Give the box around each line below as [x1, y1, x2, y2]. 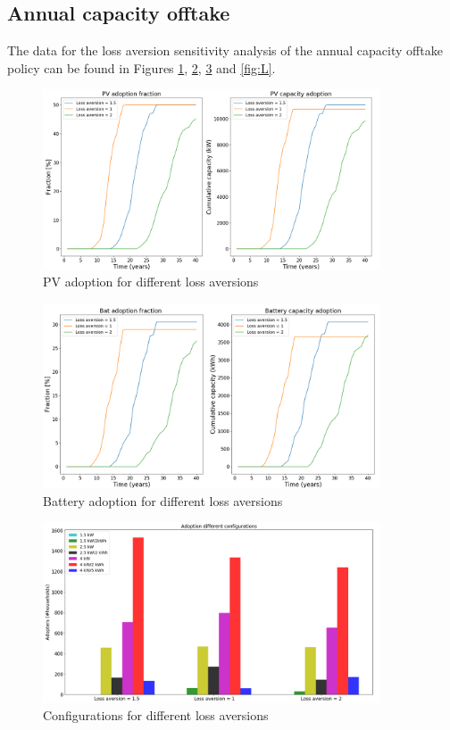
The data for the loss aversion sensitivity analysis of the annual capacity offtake [7, 41, 443, 60]
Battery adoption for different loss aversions [43, 491, 283, 510]
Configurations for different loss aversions [43, 706, 269, 725]
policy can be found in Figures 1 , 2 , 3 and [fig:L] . [7, 58, 276, 77]
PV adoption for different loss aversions [43, 272, 259, 291]
